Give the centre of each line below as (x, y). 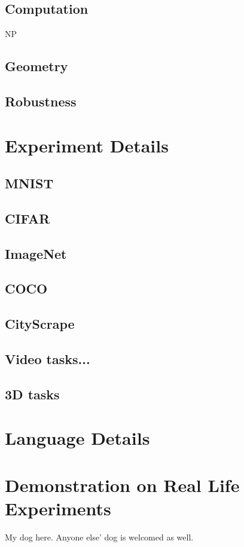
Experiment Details (87, 145)
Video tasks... (48, 359)
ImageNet (36, 253)
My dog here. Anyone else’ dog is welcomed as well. (99, 537)
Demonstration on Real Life (122, 485)
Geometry (36, 66)
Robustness (41, 101)
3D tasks (32, 394)
